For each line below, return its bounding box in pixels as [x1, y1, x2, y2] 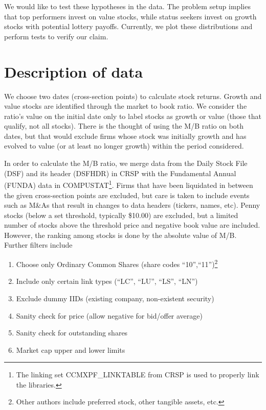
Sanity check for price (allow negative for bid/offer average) [16, 310, 203, 321]
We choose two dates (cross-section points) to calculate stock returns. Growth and [4, 90, 262, 101]
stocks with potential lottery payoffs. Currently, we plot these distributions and [4, 21, 253, 32]
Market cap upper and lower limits [16, 344, 125, 355]
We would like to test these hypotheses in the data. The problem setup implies [4, 1, 251, 11]
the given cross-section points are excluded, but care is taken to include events [4, 189, 250, 200]
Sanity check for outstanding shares [16, 327, 128, 338]
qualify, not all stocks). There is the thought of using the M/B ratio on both [4, 120, 244, 131]
